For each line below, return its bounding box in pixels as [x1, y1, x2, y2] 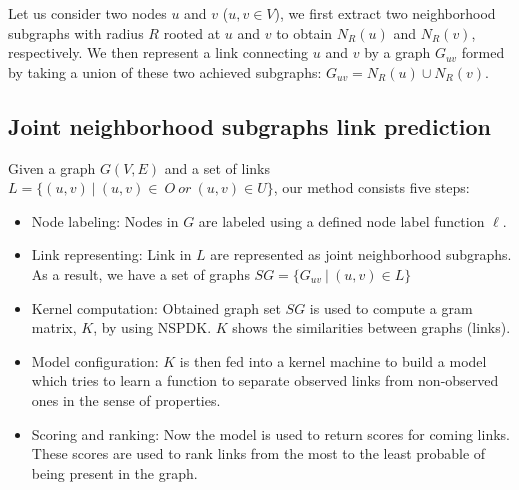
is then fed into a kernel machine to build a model [179, 350, 487, 371]
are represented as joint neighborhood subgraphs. [210, 244, 512, 265]
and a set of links [164, 157, 270, 178]
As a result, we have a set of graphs [31, 263, 250, 284]
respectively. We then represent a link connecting [8, 42, 309, 63]
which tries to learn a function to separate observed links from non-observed [31, 370, 499, 391]
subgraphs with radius [8, 22, 144, 43]
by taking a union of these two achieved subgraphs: [8, 61, 322, 82]
